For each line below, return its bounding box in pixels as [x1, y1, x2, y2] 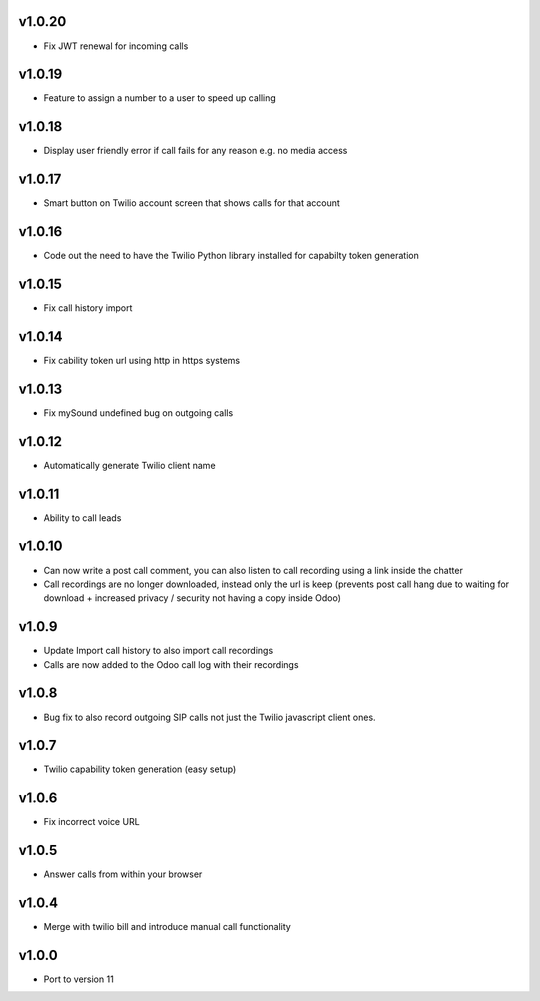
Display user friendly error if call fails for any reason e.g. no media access [43, 145, 348, 157]
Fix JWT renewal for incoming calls [43, 40, 189, 52]
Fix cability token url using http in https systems [43, 354, 240, 366]
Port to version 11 [43, 973, 114, 985]
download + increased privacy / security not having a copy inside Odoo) [43, 592, 342, 604]
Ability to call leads [43, 511, 122, 524]
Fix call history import [43, 302, 133, 314]
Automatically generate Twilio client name [43, 459, 216, 471]
